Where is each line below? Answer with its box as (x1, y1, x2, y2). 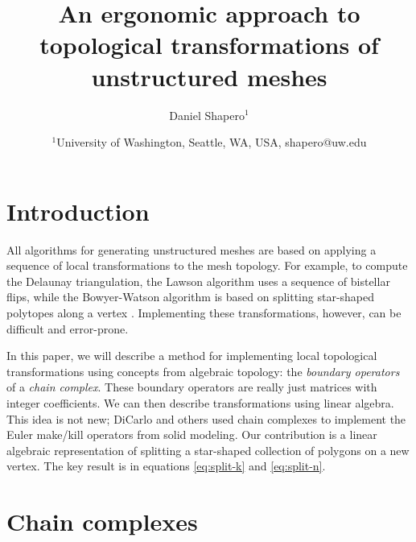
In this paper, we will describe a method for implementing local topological (6, 347, 377, 364)
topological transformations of (39, 28, 379, 61)
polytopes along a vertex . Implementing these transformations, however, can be (6, 304, 402, 321)
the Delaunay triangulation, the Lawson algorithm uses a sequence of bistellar (6, 272, 390, 289)
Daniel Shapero (169, 106, 245, 123)
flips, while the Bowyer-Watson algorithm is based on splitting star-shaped (6, 288, 375, 305)
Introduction (6, 194, 150, 227)
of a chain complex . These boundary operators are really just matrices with (6, 379, 377, 395)
